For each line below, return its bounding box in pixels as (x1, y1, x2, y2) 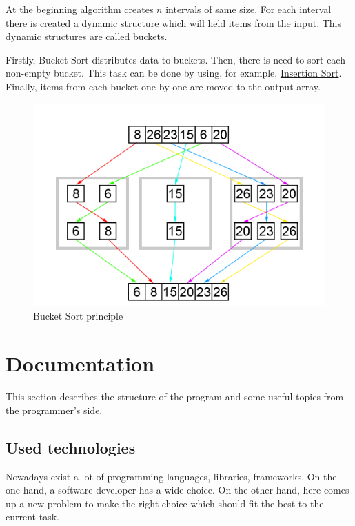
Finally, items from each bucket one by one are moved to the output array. (6, 79, 321, 93)
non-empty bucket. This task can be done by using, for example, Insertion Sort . (6, 66, 342, 80)
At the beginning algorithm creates (6, 2, 154, 16)
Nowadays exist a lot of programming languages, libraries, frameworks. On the (6, 469, 337, 483)
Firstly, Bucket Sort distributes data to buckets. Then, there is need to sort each (6, 52, 345, 66)
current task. (6, 509, 59, 524)
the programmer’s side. (6, 402, 103, 417)
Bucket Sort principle (33, 309, 123, 323)
